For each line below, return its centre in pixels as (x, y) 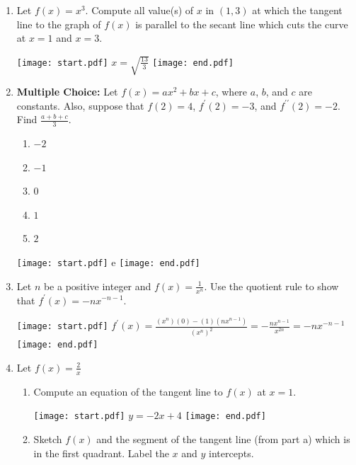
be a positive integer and (97, 286)
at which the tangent (297, 10)
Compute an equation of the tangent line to (128, 391)
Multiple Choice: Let (67, 92)
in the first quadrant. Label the (101, 453)
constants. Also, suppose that (80, 105)
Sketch (48, 439)
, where (231, 92)
